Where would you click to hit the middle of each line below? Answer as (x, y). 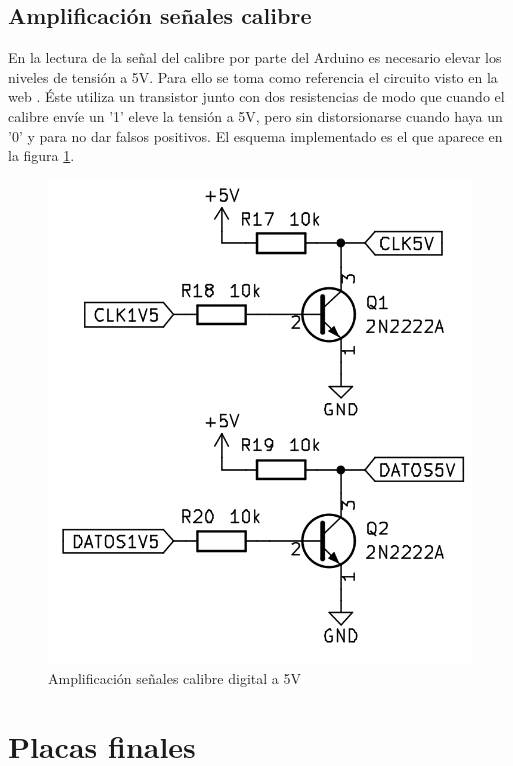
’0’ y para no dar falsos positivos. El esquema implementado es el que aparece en (255, 135)
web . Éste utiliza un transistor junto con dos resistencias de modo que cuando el (256, 96)
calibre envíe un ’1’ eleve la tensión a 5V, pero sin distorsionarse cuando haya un (255, 115)
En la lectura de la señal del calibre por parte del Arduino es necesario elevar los (255, 57)
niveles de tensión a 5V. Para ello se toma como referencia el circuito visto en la (253, 76)
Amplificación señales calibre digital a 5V (174, 677)
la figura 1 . (41, 155)
